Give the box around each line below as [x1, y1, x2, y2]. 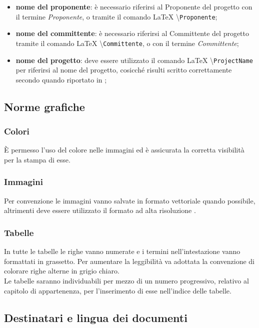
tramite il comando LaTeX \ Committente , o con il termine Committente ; [15, 37, 239, 48]
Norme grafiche [4, 98, 85, 114]
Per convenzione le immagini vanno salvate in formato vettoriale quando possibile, [4, 195, 255, 205]
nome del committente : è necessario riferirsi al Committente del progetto [15, 28, 249, 38]
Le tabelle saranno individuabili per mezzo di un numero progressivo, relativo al [4, 275, 249, 285]
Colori [4, 125, 29, 137]
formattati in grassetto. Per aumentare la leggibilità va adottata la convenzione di [4, 255, 255, 266]
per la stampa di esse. [4, 154, 70, 164]
